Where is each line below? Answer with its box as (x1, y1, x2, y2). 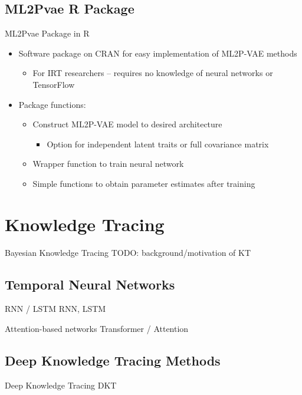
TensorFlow (32, 78, 75, 90)
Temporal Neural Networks (5, 275, 175, 293)
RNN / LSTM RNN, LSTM (5, 302, 106, 315)
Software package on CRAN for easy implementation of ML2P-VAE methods (18, 47, 297, 59)
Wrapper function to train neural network (32, 157, 184, 170)
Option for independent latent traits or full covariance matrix (47, 137, 269, 150)
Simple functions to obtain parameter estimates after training (32, 177, 255, 189)
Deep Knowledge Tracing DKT (5, 378, 117, 391)
